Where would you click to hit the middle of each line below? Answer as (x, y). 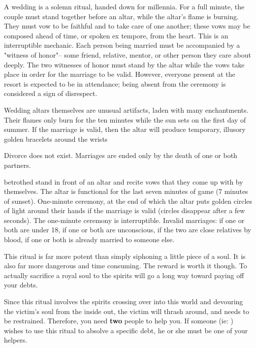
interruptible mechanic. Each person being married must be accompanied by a (122, 45)
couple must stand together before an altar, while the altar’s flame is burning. (121, 16)
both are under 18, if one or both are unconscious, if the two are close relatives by (128, 230)
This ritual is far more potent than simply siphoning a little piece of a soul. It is (125, 256)
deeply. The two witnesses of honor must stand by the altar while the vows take (124, 64)
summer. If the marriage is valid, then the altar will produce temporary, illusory (125, 129)
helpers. (16, 340)
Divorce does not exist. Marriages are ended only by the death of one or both (121, 155)
